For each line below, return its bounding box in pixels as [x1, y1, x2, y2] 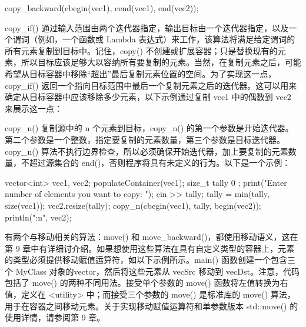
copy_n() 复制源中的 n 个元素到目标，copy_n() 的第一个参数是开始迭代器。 [5, 122, 294, 134]
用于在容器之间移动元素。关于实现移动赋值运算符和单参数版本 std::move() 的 [5, 299, 298, 312]
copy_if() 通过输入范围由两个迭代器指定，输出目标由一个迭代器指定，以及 [5, 21, 289, 34]
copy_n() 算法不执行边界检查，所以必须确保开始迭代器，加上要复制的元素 [5, 145, 288, 157]
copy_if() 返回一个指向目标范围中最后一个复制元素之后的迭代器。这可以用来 [5, 79, 297, 91]
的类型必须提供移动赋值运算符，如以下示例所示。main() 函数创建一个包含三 [5, 253, 295, 266]
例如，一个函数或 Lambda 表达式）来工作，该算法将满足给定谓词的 [37, 33, 295, 45]
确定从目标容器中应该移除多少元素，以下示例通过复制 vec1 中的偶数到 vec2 [5, 91, 291, 103]
